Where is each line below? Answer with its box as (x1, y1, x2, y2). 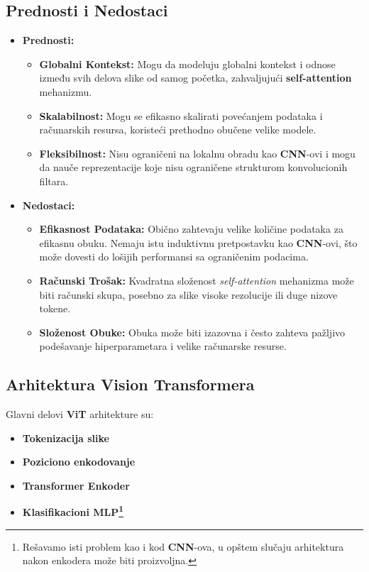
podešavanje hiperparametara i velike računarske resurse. (39, 339, 287, 353)
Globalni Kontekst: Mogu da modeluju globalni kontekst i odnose (39, 56, 336, 71)
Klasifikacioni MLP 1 (22, 502, 123, 519)
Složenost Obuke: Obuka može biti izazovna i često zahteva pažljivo (39, 324, 346, 339)
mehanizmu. (39, 84, 92, 99)
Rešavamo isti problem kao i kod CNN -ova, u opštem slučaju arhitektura (22, 539, 344, 554)
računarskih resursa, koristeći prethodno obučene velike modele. (39, 122, 316, 137)
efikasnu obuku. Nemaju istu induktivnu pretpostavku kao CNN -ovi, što (39, 235, 358, 250)
